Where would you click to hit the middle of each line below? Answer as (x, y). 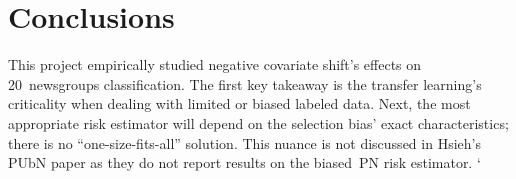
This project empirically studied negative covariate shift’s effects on (215, 64)
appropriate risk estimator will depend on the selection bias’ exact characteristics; (258, 122)
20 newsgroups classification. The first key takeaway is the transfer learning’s (245, 83)
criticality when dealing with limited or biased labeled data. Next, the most (239, 103)
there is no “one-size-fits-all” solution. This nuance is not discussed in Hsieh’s (244, 142)
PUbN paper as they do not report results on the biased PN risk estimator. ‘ (244, 162)
